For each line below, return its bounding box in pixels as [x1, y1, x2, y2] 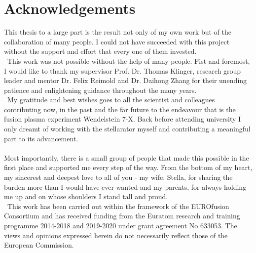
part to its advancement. [4, 133, 78, 143]
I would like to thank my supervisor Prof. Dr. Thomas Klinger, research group [4, 65, 241, 76]
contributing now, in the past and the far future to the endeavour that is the [4, 104, 236, 114]
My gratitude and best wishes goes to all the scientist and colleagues [7, 94, 215, 105]
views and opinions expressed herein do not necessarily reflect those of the [4, 230, 228, 240]
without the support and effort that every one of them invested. [4, 46, 197, 56]
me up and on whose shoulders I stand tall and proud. [4, 191, 168, 202]
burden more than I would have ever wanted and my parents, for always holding [4, 181, 247, 192]
